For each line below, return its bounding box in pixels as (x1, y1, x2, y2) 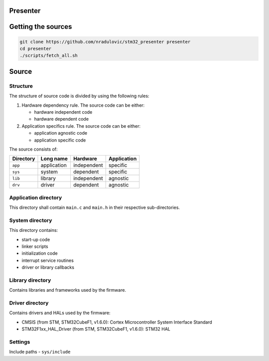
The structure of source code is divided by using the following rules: (9, 93, 149, 99)
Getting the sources (9, 22, 72, 31)
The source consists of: (9, 146, 58, 152)
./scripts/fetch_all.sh (19, 53, 78, 58)
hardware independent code (34, 109, 93, 115)
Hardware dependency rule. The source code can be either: (21, 102, 145, 108)
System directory (9, 217, 52, 224)
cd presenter (19, 46, 52, 52)
